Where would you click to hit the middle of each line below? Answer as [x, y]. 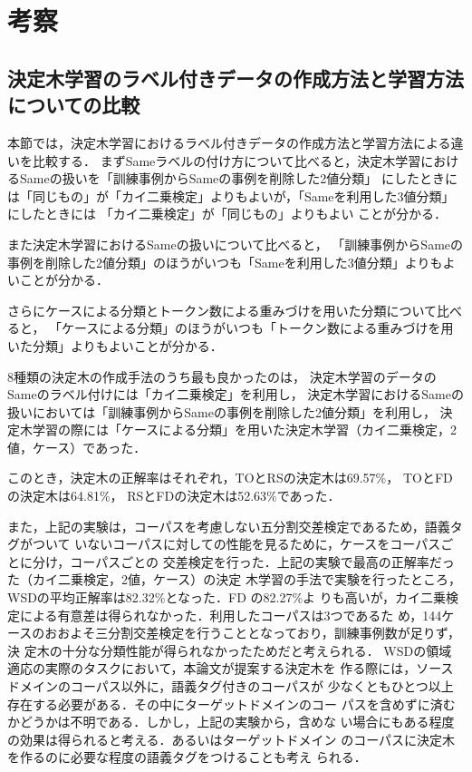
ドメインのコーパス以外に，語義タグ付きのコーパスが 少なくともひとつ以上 [231, 686]
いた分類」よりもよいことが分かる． [115, 345]
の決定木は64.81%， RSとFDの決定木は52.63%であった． [174, 496]
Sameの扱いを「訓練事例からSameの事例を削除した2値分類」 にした [219, 178]
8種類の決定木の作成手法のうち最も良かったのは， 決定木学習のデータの [222, 376]
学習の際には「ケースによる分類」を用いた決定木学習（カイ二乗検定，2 [244, 430]
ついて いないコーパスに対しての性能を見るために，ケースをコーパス [236, 544]
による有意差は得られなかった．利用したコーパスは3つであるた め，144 [231, 615]
